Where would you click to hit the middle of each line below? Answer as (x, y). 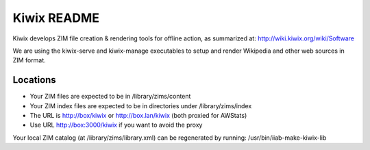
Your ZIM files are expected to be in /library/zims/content (110, 97)
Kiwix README (56, 18)
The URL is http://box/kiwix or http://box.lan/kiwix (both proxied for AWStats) (138, 116)
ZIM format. (29, 60)
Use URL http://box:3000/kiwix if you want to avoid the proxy (116, 125)
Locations (34, 80)
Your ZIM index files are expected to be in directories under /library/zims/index (141, 105)
